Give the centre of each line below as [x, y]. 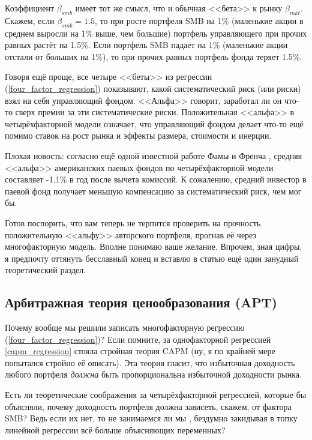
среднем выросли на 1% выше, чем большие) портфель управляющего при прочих [156, 33]
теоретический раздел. [46, 270]
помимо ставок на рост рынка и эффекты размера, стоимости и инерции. [138, 135]
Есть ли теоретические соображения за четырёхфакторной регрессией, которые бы [156, 395]
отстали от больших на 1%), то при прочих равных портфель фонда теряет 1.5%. [154, 56]
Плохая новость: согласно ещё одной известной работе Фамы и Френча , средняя [154, 155]
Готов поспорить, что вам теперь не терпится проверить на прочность [133, 222]
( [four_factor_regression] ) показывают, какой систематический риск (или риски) [153, 88]
